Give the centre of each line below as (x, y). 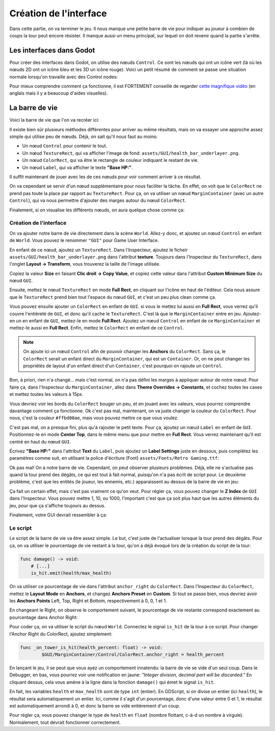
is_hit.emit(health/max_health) (71, 573)
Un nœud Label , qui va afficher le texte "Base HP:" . (78, 167)
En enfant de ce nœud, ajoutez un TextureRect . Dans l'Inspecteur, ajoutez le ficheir (99, 250)
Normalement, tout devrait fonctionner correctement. (65, 722)
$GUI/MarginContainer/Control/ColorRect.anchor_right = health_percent (133, 655)
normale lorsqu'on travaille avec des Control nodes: (64, 77)
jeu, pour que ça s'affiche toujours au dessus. (58, 505)
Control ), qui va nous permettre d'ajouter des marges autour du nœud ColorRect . (98, 201)
